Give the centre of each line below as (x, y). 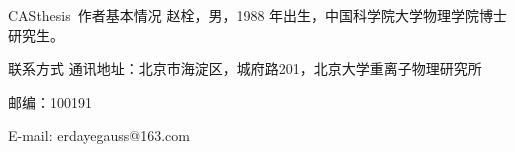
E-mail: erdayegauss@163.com (99, 135)
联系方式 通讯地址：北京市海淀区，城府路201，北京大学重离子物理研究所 (245, 68)
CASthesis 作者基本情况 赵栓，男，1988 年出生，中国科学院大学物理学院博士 (258, 15)
